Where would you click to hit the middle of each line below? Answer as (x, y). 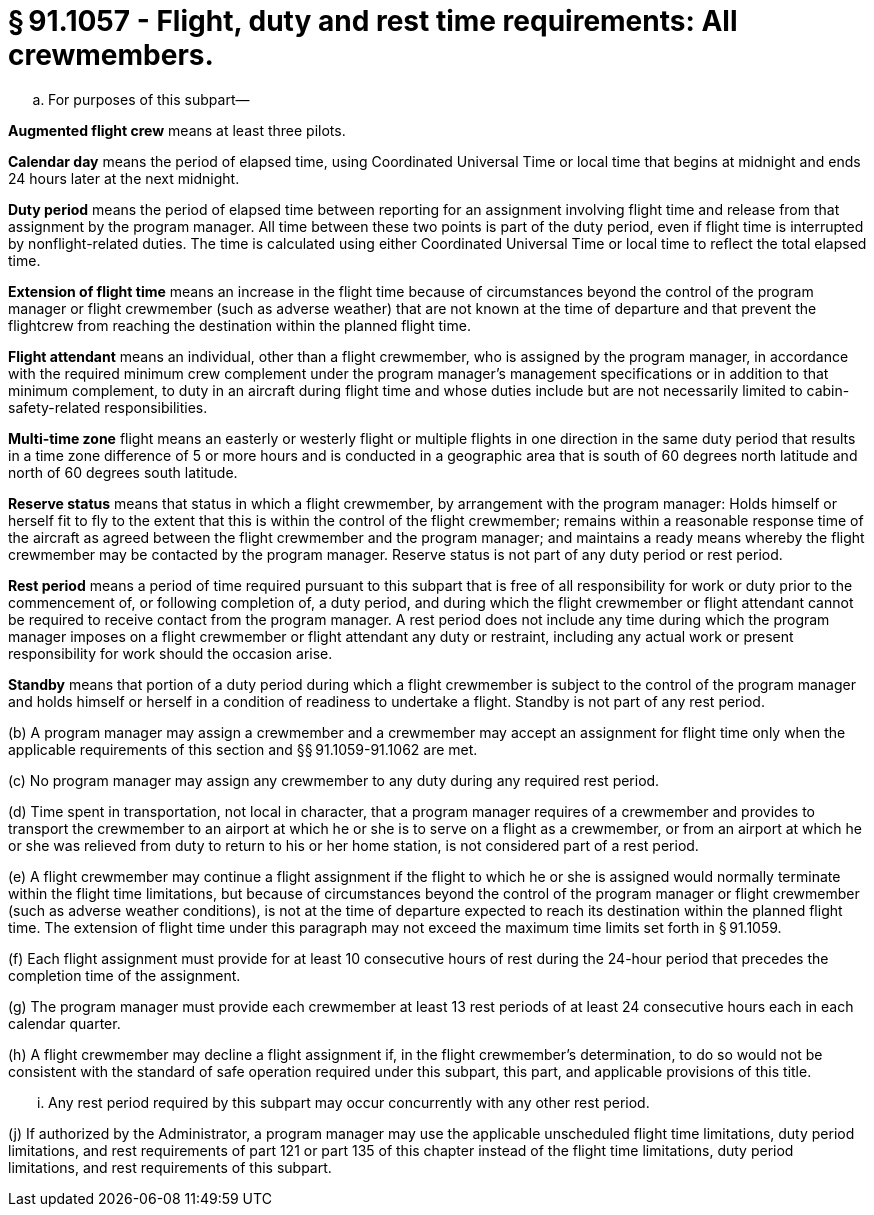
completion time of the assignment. (124, 975)
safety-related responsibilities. (108, 407)
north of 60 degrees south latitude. (123, 472)
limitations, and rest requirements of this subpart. (170, 1167)
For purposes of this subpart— (149, 99)
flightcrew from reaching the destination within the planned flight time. (239, 325)
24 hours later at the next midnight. (124, 178)
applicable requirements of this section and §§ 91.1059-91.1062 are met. (243, 749)
